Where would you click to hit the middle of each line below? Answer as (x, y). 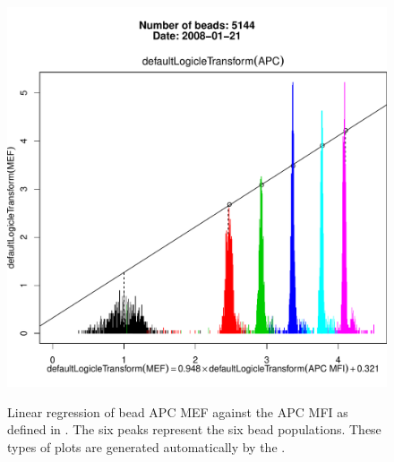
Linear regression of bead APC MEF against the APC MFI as (178, 411)
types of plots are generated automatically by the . (146, 446)
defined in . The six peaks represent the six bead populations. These (194, 429)
